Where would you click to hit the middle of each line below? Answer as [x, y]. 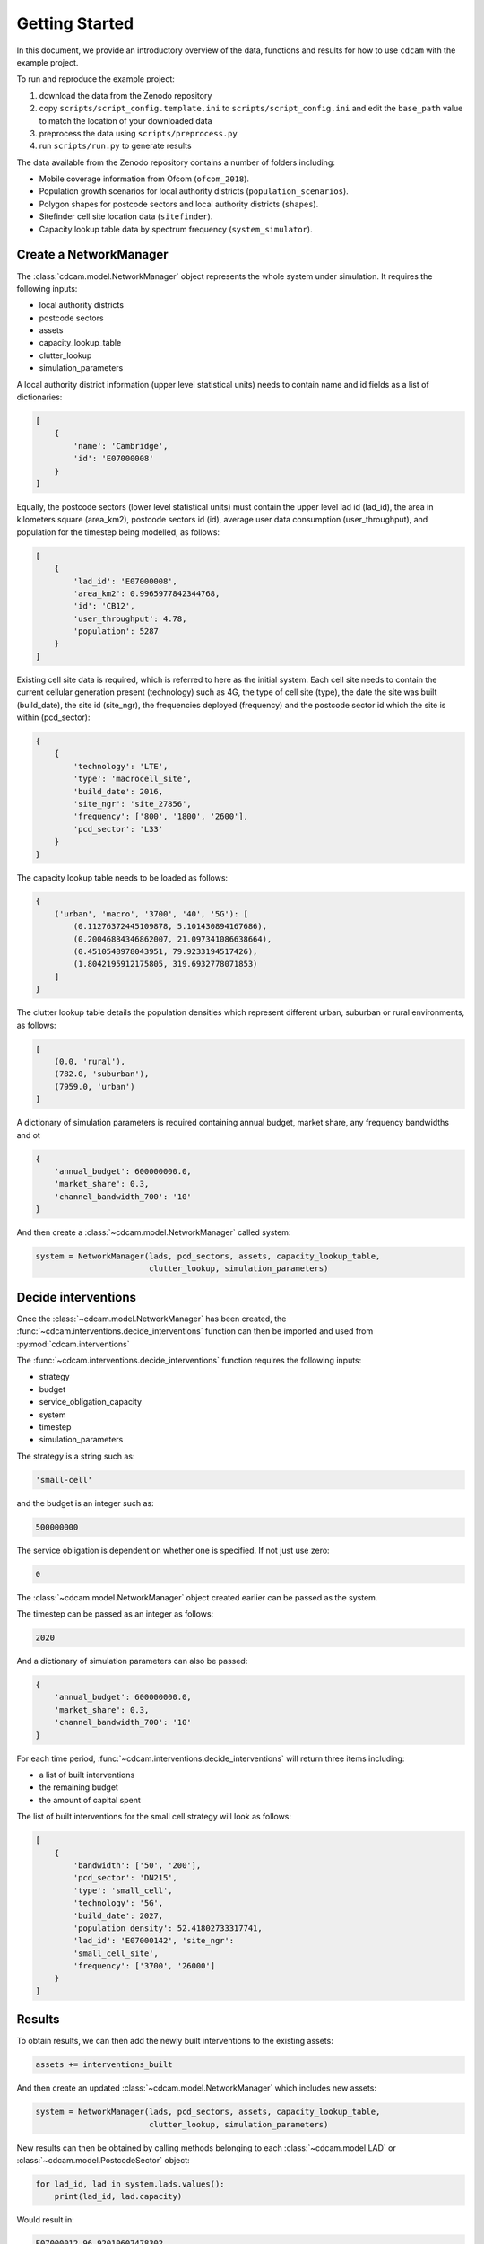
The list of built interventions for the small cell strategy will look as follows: [154, 1817]
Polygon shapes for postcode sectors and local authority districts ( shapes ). [179, 204]
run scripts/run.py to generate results [115, 146]
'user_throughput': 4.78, [130, 618]
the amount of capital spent [90, 1800]
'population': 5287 [116, 631]
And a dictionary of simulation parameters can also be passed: [132, 1661]
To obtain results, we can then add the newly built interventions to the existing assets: [175, 2041]
